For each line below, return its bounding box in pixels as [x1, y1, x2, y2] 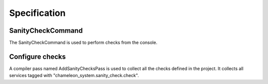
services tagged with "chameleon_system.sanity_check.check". [9, 73, 139, 79]
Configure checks [9, 52, 66, 61]
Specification [9, 7, 66, 18]
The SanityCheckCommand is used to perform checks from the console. [9, 40, 157, 46]
